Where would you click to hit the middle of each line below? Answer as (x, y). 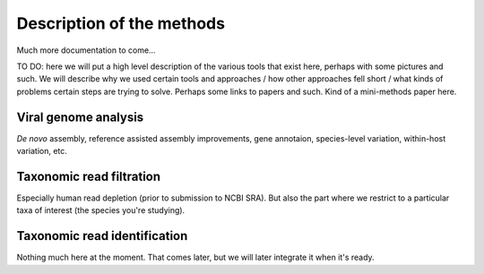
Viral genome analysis (80, 117)
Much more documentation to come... (86, 50)
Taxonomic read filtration (89, 176)
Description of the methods (121, 23)
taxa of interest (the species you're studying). (101, 210)
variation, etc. (42, 151)
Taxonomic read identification (102, 236)
